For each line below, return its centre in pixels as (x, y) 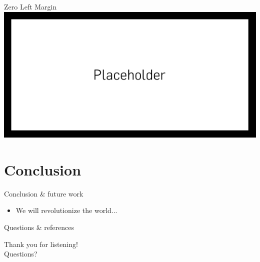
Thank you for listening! (41, 244)
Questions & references (39, 227)
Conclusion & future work (44, 193)
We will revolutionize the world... (66, 210)
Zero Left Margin (30, 6)
